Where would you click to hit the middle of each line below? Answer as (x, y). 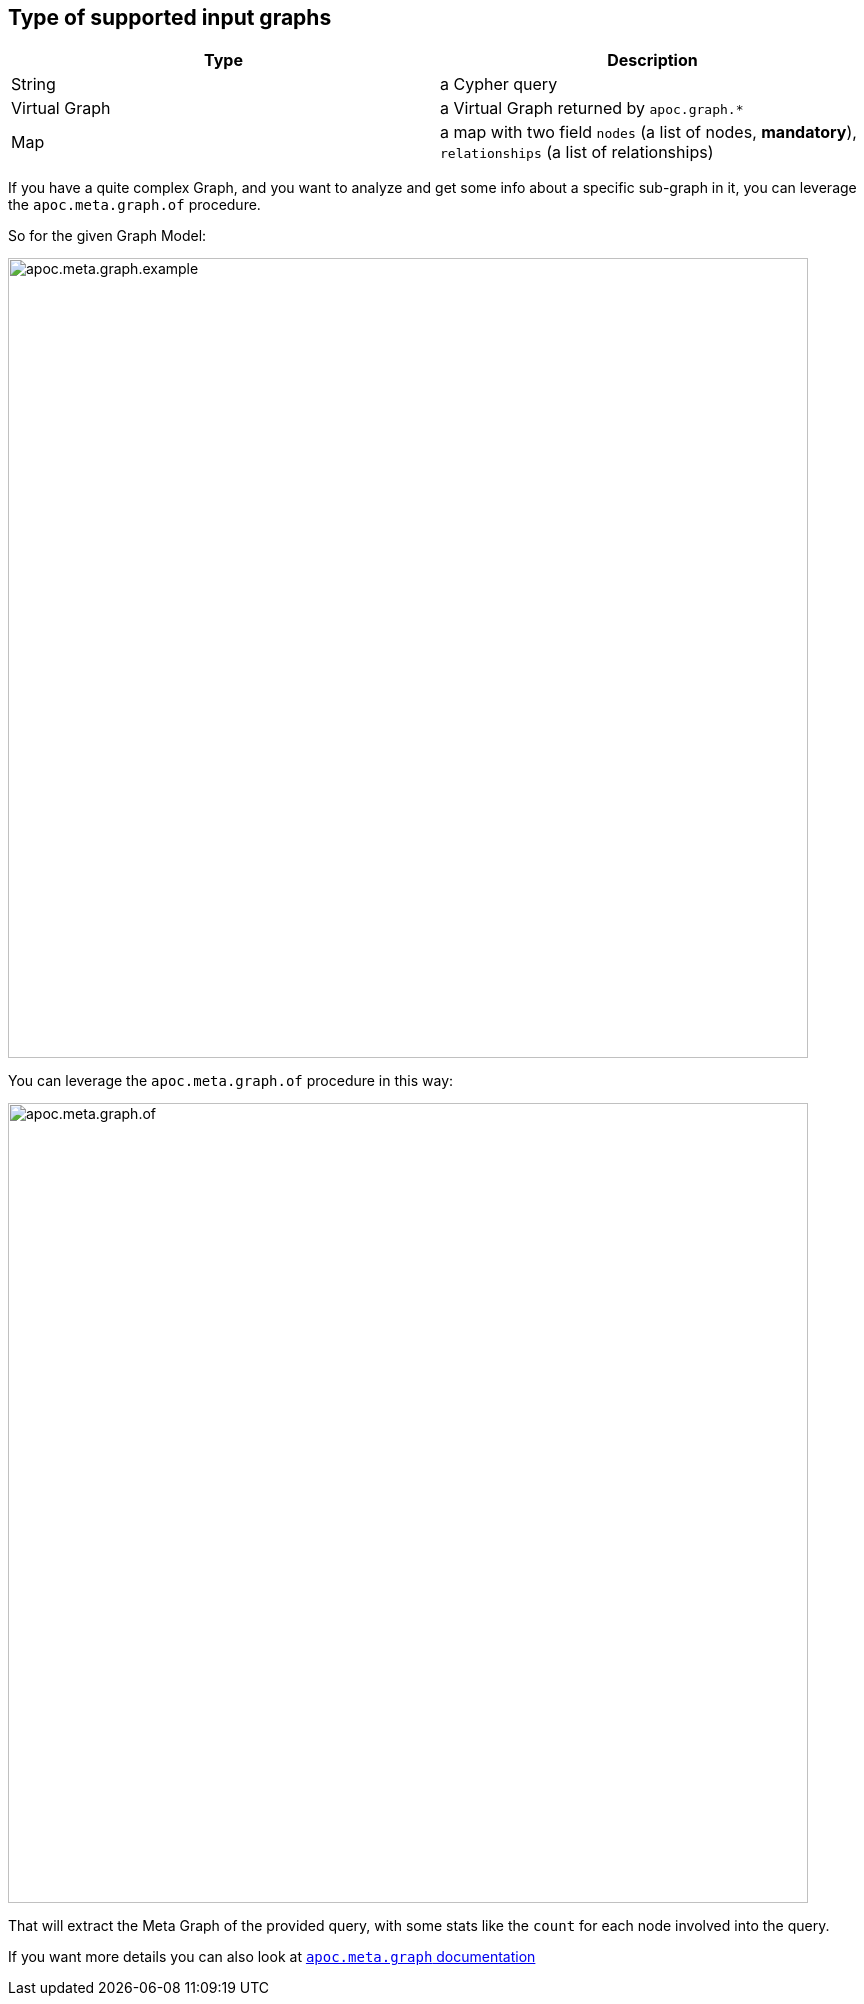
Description (652, 60)
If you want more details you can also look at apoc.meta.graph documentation (272, 1957)
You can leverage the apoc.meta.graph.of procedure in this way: (231, 1081)
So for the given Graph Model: (107, 236)
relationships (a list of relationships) (577, 152)
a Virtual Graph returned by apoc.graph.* (592, 108)
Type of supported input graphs (170, 17)
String (33, 84)
